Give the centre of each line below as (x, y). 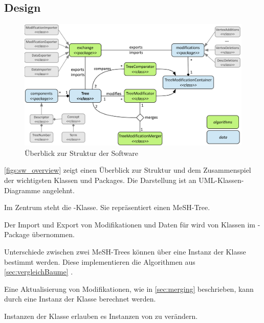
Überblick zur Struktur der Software (81, 153)
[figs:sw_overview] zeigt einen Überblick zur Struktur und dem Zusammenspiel (128, 170)
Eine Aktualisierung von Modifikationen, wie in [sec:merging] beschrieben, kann (129, 289)
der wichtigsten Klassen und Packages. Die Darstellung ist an (100, 180)
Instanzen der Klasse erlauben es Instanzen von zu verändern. (101, 316)
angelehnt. (59, 190)
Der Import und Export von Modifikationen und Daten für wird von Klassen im (130, 224)
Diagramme (22, 190)
